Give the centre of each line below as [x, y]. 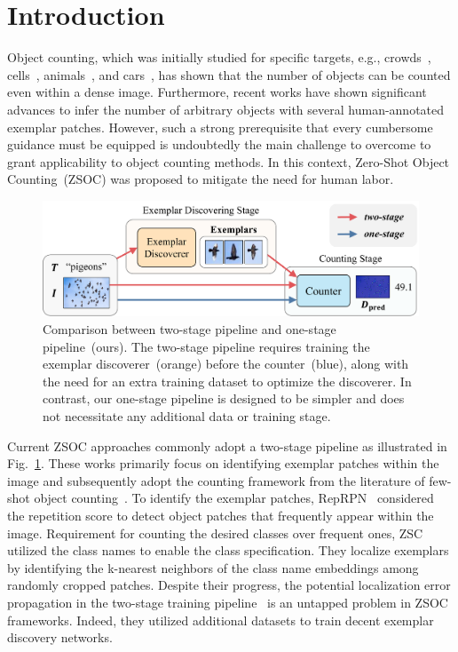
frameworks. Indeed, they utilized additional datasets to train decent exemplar [221, 620]
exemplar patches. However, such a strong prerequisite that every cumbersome [220, 127]
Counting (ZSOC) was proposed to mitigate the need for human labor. [201, 179]
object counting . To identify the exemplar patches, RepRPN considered [234, 498]
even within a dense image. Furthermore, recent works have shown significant [217, 92]
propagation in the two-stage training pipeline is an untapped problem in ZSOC [228, 602]
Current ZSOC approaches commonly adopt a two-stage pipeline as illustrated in [227, 445]
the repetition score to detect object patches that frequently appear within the [221, 515]
